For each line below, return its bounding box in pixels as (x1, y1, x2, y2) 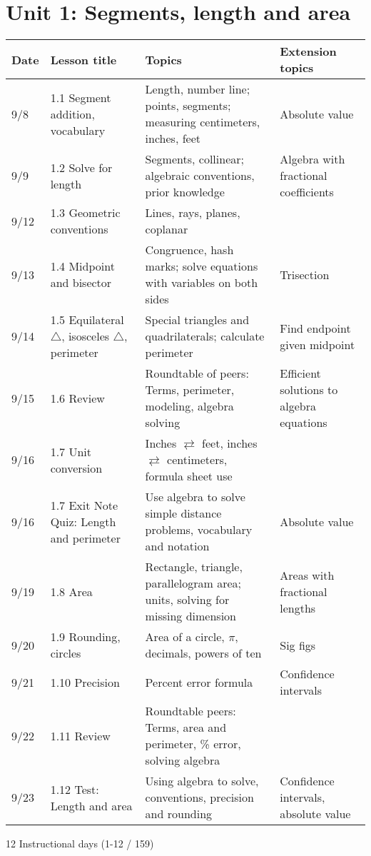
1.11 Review (50, 727, 111, 744)
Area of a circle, (145, 628, 225, 645)
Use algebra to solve (145, 488, 245, 505)
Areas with (280, 566, 335, 583)
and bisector (50, 274, 112, 291)
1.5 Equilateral (50, 311, 124, 328)
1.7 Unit (50, 443, 91, 460)
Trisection (280, 266, 330, 283)
